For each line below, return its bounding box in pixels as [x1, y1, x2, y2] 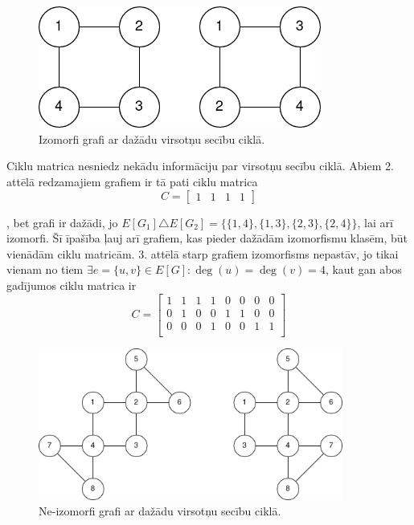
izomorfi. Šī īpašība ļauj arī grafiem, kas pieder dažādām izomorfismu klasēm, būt [6, 230, 408, 246]
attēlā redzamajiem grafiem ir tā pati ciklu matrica [6, 173, 258, 189]
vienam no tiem [6, 261, 84, 278]
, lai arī [357, 214, 393, 230]
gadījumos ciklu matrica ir [6, 276, 137, 293]
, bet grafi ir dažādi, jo [6, 214, 118, 230]
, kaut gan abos [325, 261, 402, 278]
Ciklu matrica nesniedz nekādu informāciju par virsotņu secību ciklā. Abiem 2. [6, 157, 394, 174]
